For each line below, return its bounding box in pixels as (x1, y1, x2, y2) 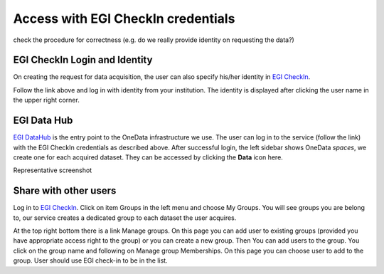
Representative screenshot (13, 166, 92, 174)
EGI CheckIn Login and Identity (13, 54, 153, 66)
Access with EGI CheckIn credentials (13, 11, 235, 26)
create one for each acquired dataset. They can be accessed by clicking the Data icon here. (13, 153, 284, 162)
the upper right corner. (13, 96, 80, 105)
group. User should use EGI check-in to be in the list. (13, 256, 168, 265)
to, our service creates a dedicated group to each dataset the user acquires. (13, 214, 237, 222)
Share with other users (13, 185, 117, 197)
